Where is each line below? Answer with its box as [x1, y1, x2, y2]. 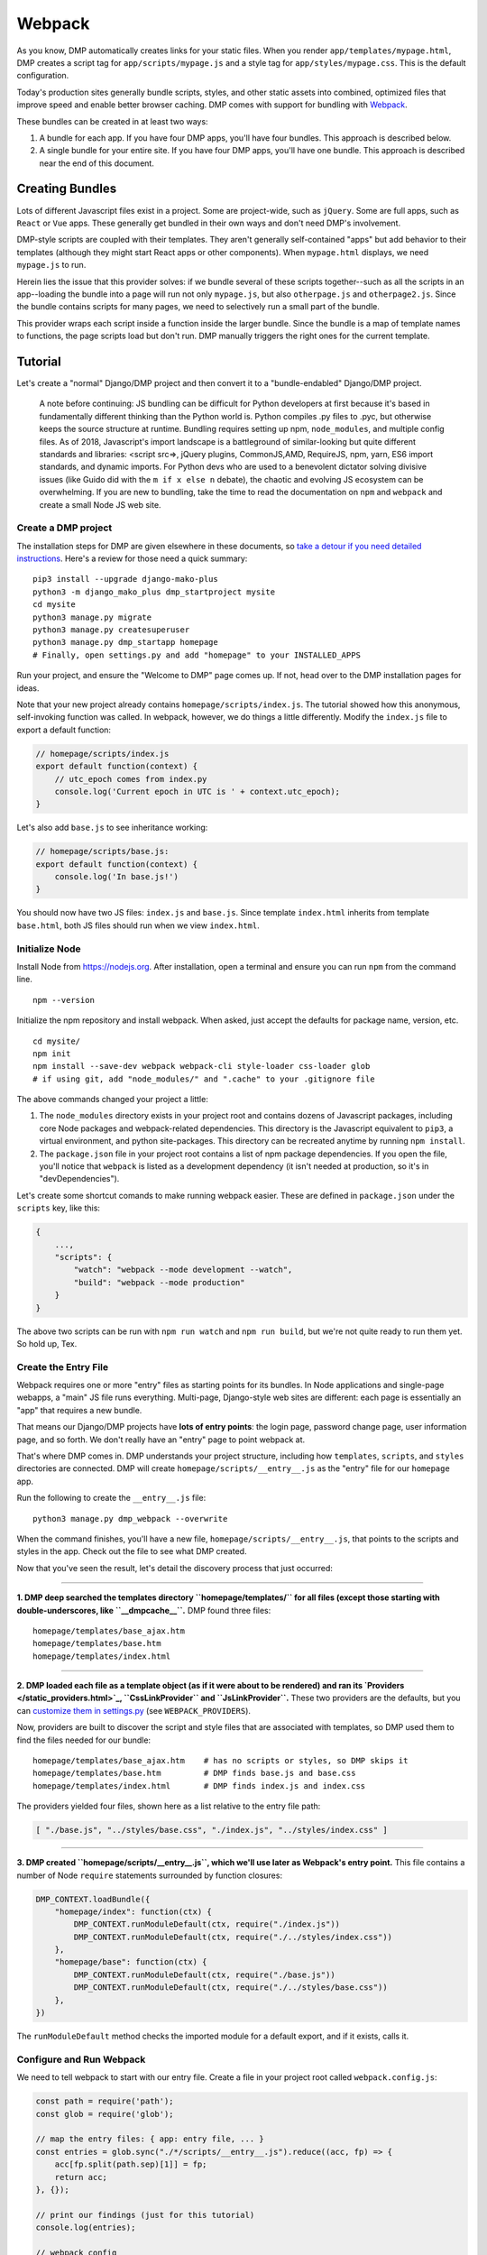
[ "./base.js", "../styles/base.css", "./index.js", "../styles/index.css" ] [35, 1825, 388, 1836]
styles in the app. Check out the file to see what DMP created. [16, 1546, 247, 1557]
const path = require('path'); [35, 2096, 175, 2106]
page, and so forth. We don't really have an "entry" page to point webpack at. [16, 1434, 306, 1445]
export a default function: [16, 724, 112, 735]
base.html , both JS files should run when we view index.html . [16, 920, 261, 931]
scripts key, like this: [16, 1202, 101, 1213]
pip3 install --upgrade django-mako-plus [32, 574, 218, 584]
